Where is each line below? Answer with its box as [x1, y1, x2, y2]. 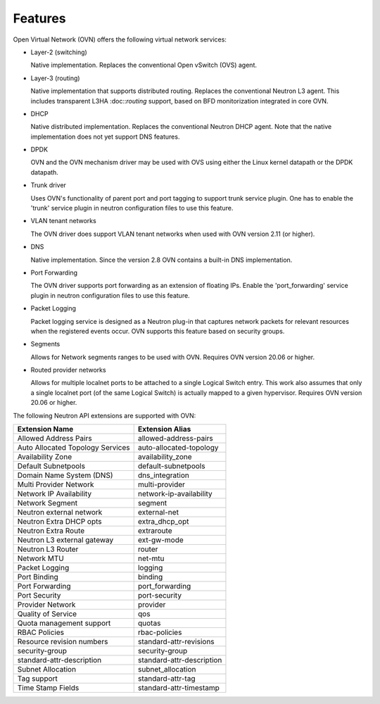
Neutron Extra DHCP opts [17, 517, 102, 527]
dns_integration [137, 470, 189, 480]
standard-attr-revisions [137, 637, 215, 647]
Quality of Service [17, 609, 77, 619]
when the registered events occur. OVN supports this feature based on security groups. [30, 327, 285, 335]
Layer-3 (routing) [30, 74, 80, 82]
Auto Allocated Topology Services [17, 443, 130, 453]
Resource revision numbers [17, 637, 108, 647]
